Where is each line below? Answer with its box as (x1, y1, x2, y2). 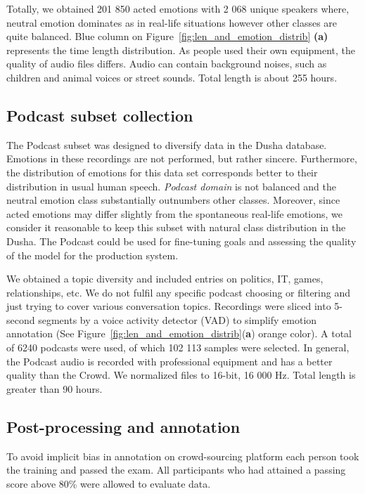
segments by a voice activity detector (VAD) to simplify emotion (38, 312, 317, 327)
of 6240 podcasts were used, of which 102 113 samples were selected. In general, (6, 340, 350, 355)
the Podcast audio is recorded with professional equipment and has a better (6, 353, 333, 368)
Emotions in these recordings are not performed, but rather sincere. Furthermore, (6, 151, 357, 166)
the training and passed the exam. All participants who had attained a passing (6, 462, 346, 477)
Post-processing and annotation (6, 415, 241, 437)
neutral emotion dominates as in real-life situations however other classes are (6, 15, 338, 30)
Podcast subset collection (6, 104, 193, 126)
